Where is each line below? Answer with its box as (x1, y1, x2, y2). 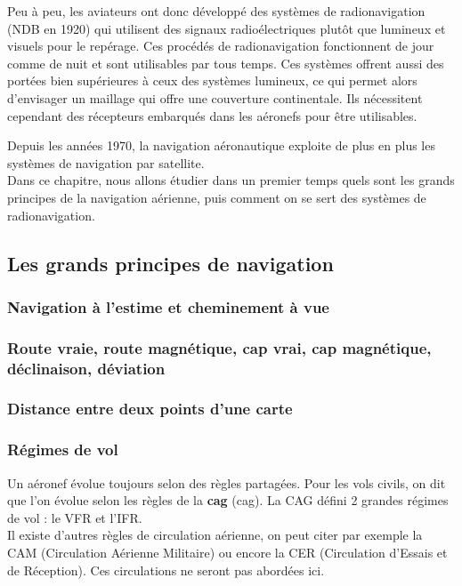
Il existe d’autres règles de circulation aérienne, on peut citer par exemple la (7, 526, 423, 544)
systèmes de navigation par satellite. (7, 153, 205, 172)
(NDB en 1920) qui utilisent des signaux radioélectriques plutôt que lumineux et (7, 19, 446, 37)
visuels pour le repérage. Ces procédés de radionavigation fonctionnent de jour (7, 36, 434, 55)
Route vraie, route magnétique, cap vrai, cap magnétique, (7, 336, 432, 358)
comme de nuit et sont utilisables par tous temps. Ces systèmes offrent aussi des (7, 53, 444, 72)
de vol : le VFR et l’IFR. (7, 508, 142, 526)
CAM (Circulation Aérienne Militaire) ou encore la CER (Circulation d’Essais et (7, 542, 448, 561)
